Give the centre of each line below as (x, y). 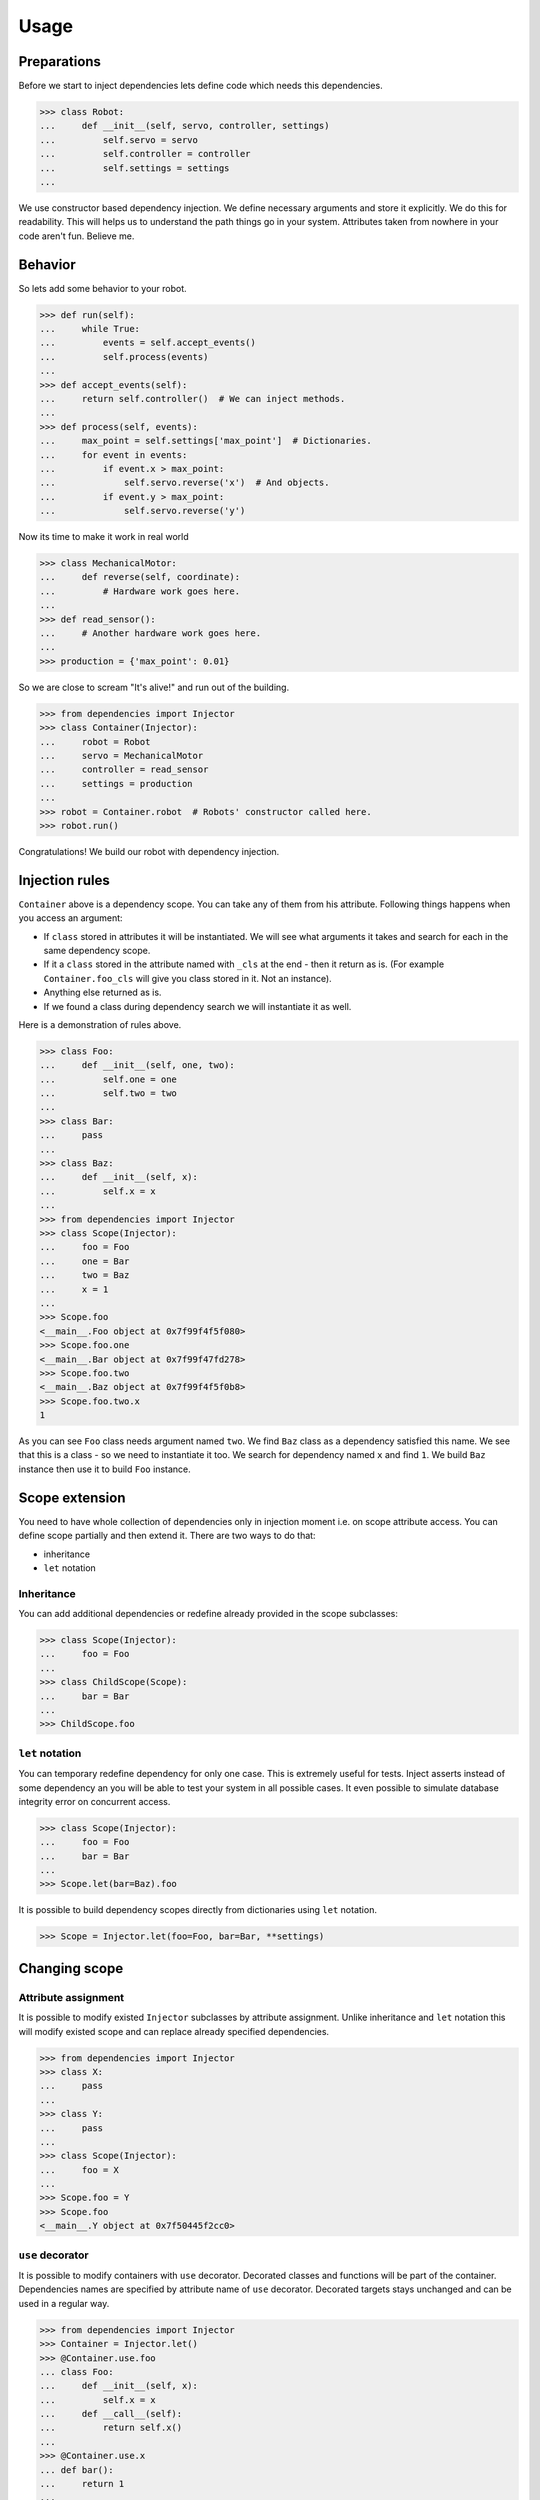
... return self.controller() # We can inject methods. (192, 398)
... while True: (89, 329)
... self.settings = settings (134, 168)
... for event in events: (113, 454)
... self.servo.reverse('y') (142, 511)
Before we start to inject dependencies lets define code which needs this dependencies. (201, 86)
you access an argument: (71, 918)
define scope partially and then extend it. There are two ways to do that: (167, 1536)
